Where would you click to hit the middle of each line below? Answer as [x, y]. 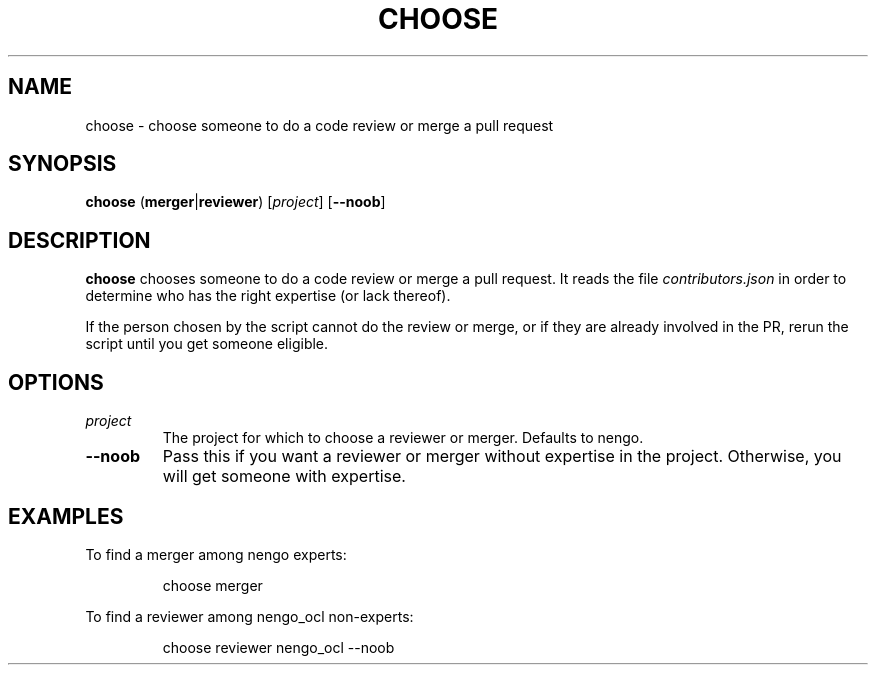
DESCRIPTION [79, 240]
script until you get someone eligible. [207, 344]
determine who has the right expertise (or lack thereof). [268, 296]
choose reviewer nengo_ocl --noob [278, 647]
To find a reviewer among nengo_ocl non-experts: [249, 616]
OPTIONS [56, 382]
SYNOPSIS [62, 164]
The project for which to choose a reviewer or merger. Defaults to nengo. [403, 438]
